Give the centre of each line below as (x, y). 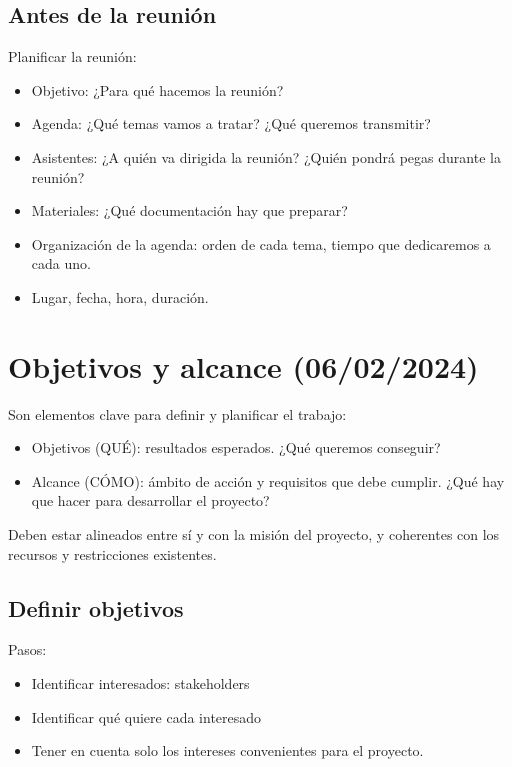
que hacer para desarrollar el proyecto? (150, 500)
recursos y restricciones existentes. (112, 553)
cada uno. (61, 263)
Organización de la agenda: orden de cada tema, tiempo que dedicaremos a (261, 243)
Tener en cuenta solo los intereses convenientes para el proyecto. (227, 750)
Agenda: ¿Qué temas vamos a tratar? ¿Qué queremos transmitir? (231, 123)
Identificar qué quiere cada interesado (146, 716)
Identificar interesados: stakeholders (140, 683)
